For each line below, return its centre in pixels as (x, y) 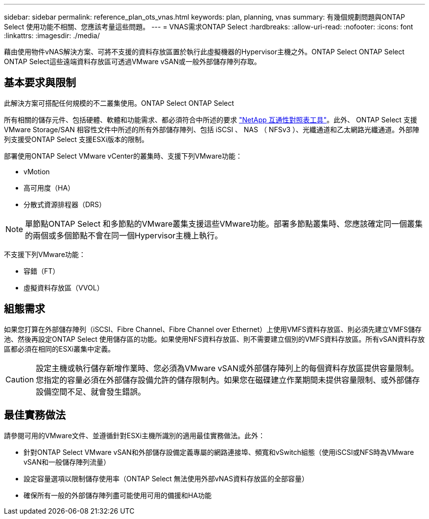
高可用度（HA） (49, 188)
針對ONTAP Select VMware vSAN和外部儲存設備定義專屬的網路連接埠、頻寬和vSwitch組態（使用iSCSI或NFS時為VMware (219, 452)
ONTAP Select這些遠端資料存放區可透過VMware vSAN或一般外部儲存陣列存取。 (132, 61)
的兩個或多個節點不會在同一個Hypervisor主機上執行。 (124, 235)
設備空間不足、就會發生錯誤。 (91, 391)
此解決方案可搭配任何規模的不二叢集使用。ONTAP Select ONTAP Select (119, 103)
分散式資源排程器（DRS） (65, 204)
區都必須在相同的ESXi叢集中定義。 (60, 349)
